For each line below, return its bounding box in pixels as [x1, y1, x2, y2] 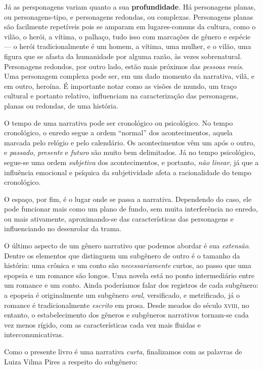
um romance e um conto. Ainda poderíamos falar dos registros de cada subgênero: [4, 280, 258, 290]
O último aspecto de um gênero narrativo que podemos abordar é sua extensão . [4, 240, 250, 251]
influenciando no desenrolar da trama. [4, 223, 122, 234]
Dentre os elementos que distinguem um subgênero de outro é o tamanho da [4, 250, 240, 260]
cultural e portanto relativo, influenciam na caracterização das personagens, [4, 90, 238, 101]
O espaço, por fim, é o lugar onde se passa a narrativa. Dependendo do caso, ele [4, 193, 252, 204]
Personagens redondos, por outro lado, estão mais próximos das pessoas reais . [4, 61, 244, 71]
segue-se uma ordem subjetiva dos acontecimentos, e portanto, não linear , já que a [4, 156, 259, 167]
